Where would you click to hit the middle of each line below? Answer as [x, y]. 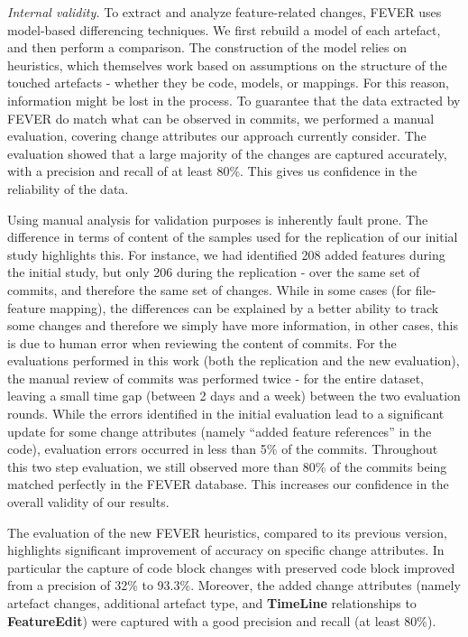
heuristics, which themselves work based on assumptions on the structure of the [227, 65]
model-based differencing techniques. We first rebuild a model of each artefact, [224, 29]
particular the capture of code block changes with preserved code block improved [231, 567]
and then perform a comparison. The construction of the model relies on [207, 47]
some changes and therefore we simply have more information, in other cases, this [233, 325]
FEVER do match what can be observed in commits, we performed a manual [221, 118]
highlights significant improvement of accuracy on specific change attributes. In [226, 550]
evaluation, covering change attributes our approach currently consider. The [217, 136]
